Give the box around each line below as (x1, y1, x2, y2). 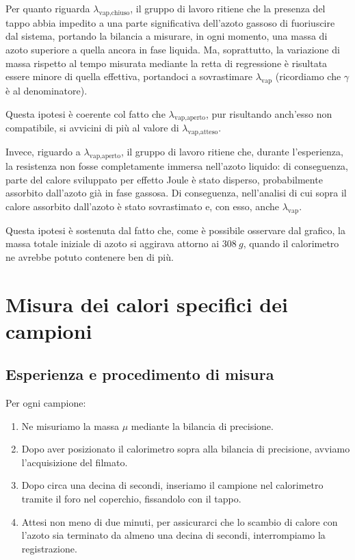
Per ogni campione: (5, 396, 86, 410)
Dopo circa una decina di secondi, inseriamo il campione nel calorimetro (21, 478, 324, 492)
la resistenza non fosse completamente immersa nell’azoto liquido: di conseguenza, (5, 158, 348, 173)
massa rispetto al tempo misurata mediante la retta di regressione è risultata (5, 55, 328, 70)
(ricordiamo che (275, 69, 341, 84)
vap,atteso (187, 129, 218, 136)
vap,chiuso (98, 9, 130, 16)
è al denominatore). (5, 83, 88, 97)
